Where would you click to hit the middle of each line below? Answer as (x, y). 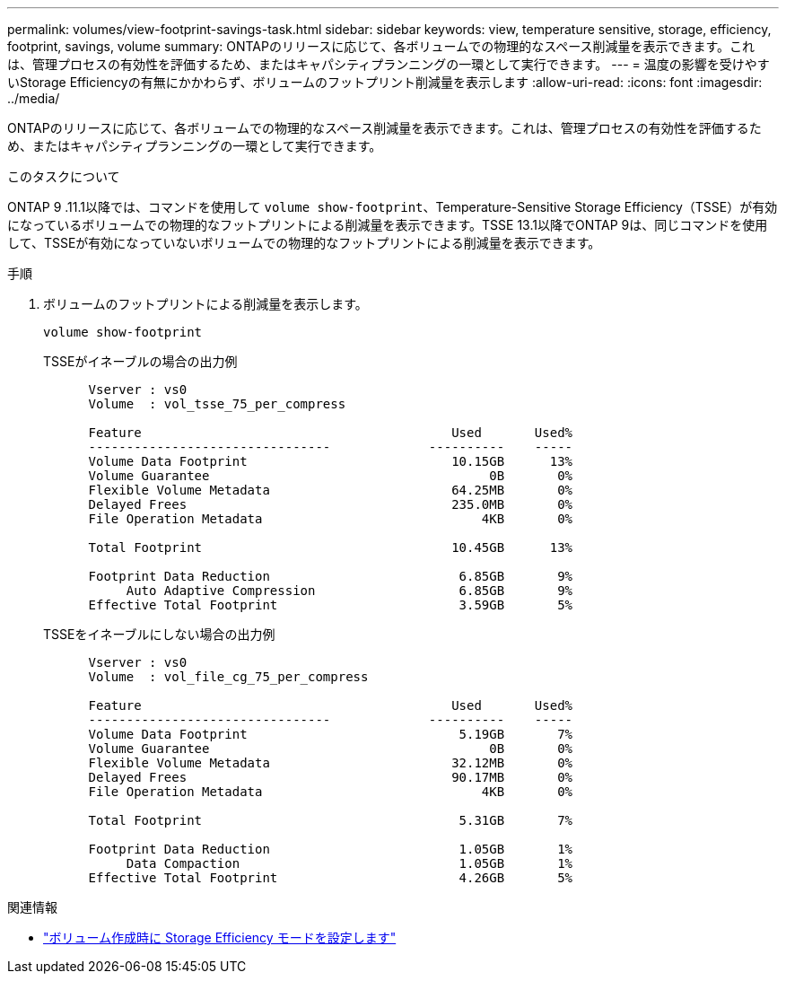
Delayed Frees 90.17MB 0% (331, 777)
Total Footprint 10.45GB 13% (331, 547)
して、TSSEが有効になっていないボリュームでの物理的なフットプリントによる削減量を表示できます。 (304, 243)
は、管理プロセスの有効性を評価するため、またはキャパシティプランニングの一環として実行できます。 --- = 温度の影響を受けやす (389, 64)
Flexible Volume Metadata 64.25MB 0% (331, 490)
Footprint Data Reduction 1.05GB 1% (331, 849)
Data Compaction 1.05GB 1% (349, 863)
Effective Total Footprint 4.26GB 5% (331, 878)
